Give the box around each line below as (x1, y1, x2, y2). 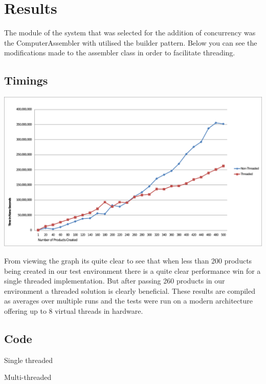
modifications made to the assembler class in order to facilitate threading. (4, 47, 235, 58)
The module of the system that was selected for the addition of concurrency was (4, 27, 256, 38)
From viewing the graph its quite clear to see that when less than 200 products (4, 255, 252, 266)
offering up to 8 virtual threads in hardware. (4, 306, 143, 316)
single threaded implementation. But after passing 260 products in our (4, 275, 225, 286)
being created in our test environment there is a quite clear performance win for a (4, 265, 261, 276)
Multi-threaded (4, 372, 52, 382)
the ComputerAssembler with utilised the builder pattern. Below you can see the (4, 37, 257, 48)
